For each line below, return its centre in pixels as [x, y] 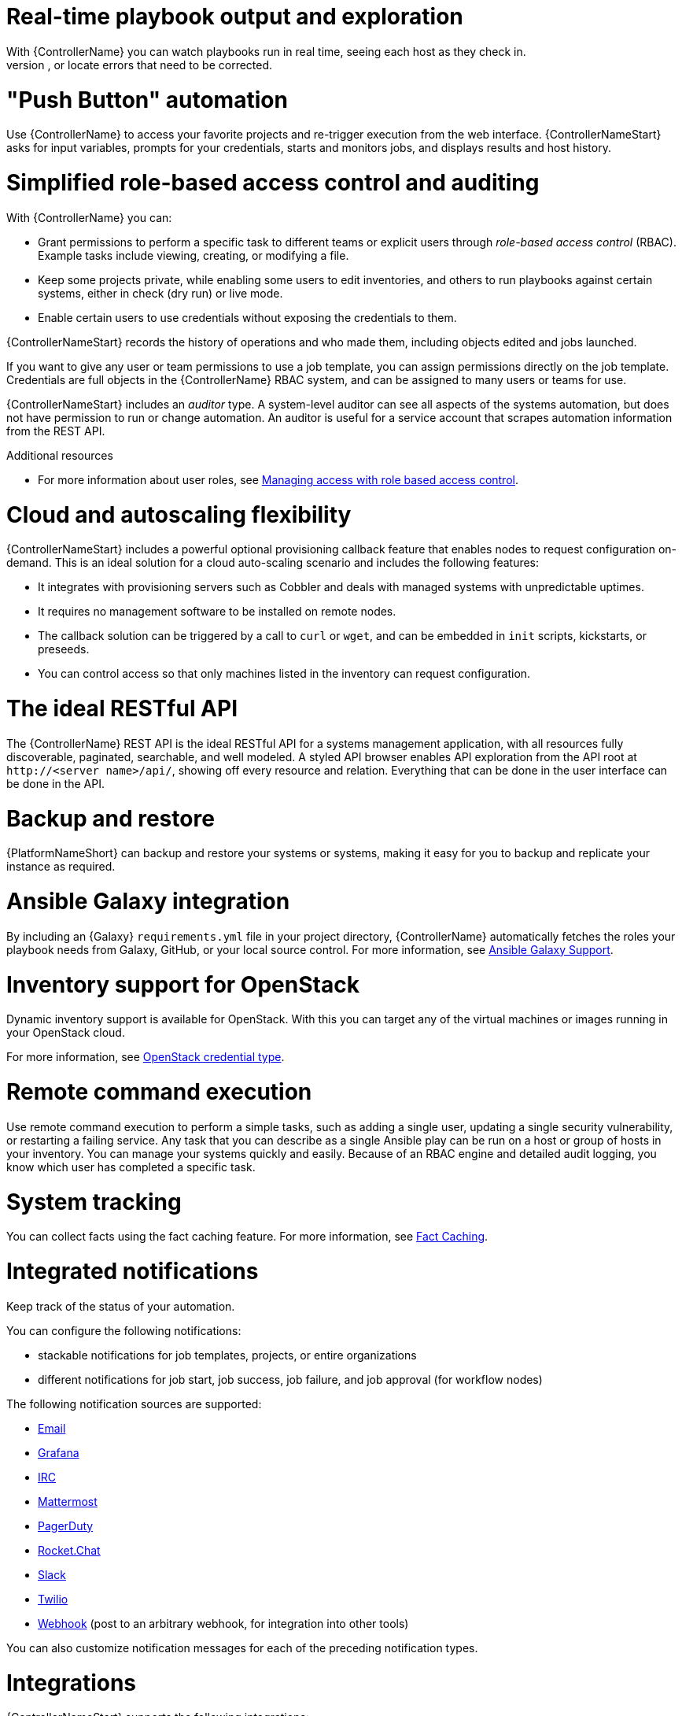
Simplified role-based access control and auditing [273, 183]
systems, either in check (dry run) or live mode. [160, 293]
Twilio [53, 1599]
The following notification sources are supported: [134, 1403]
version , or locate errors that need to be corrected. [140, 65]
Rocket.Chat [69, 1550]
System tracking [94, 1202]
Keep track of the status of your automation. [121, 1306]
